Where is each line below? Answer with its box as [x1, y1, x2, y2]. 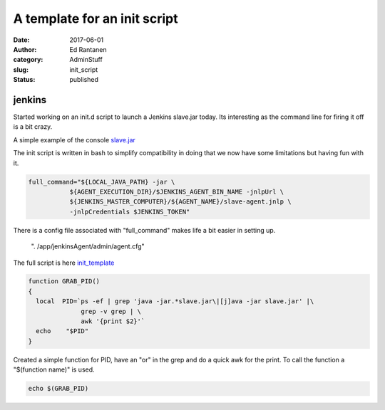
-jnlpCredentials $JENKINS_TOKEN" [69, 207, 190, 216]
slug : [13, 65, 29, 74]
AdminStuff [69, 56, 103, 64]
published [69, 75, 99, 84]
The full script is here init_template [13, 258, 115, 267]
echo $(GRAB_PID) [28, 384, 89, 393]
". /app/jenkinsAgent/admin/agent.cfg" [31, 242, 145, 251]
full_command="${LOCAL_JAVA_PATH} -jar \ [28, 178, 175, 186]
